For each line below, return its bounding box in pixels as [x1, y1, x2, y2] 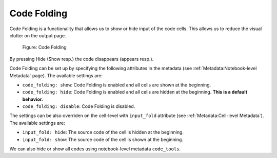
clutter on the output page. [9, 32, 66, 38]
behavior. [22, 96, 44, 102]
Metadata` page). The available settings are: [9, 72, 103, 79]
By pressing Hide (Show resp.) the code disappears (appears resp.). [9, 56, 154, 62]
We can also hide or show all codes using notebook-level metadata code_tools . [9, 146, 181, 152]
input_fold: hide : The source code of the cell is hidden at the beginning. [22, 129, 184, 136]
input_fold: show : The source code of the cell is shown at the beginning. [22, 136, 183, 143]
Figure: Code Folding [22, 44, 67, 51]
